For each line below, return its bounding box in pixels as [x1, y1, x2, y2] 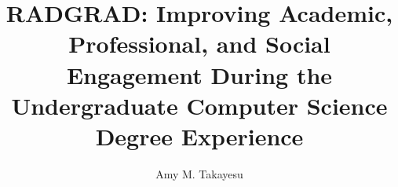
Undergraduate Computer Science [11, 89, 388, 121]
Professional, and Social [68, 27, 330, 60]
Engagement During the [66, 58, 333, 90]
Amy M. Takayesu [155, 165, 243, 181]
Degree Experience [95, 119, 304, 152]
